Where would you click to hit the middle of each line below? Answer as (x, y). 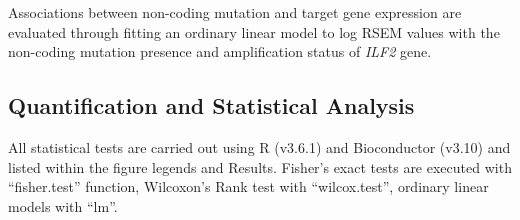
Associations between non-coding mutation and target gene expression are (235, 12)
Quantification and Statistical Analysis (211, 105)
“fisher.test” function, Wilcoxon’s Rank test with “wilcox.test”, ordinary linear (248, 186)
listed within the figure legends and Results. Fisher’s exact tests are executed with (260, 166)
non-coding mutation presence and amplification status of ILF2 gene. (220, 51)
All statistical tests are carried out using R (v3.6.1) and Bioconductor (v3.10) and (259, 146)
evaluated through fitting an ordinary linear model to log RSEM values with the (254, 31)
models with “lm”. (63, 205)
